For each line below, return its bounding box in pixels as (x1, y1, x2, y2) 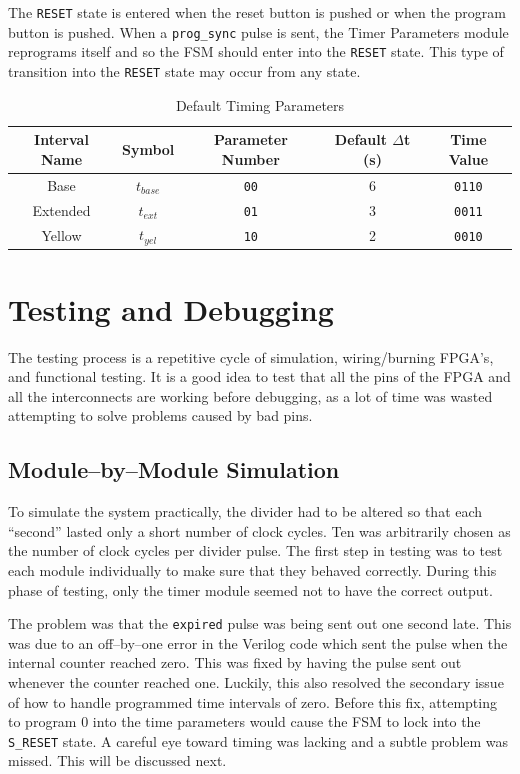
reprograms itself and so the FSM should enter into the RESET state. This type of (8, 41, 504, 62)
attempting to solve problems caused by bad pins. (8, 405, 313, 426)
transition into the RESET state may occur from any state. (8, 60, 361, 81)
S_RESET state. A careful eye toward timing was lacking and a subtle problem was (8, 730, 509, 751)
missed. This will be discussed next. (8, 750, 227, 771)
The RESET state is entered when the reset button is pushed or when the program (8, 2, 506, 22)
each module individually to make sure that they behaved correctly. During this (8, 559, 497, 580)
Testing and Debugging (8, 288, 334, 329)
